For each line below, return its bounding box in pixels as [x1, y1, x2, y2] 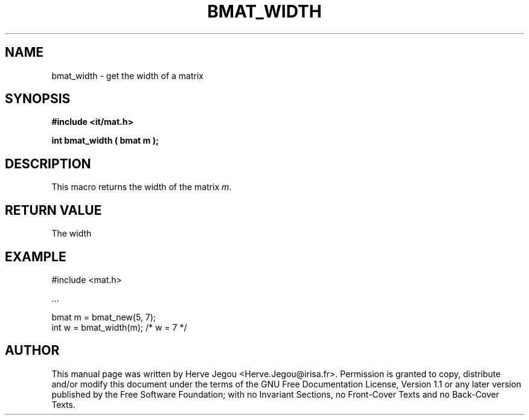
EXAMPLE [5, 249, 66, 264]
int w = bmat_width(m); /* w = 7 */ [51, 322, 187, 332]
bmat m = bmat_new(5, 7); [51, 311, 156, 322]
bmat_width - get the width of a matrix [51, 70, 204, 81]
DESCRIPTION [5, 156, 91, 171]
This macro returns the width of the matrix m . [51, 182, 232, 192]
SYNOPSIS [5, 91, 71, 107]
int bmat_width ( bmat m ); [51, 135, 159, 146]
